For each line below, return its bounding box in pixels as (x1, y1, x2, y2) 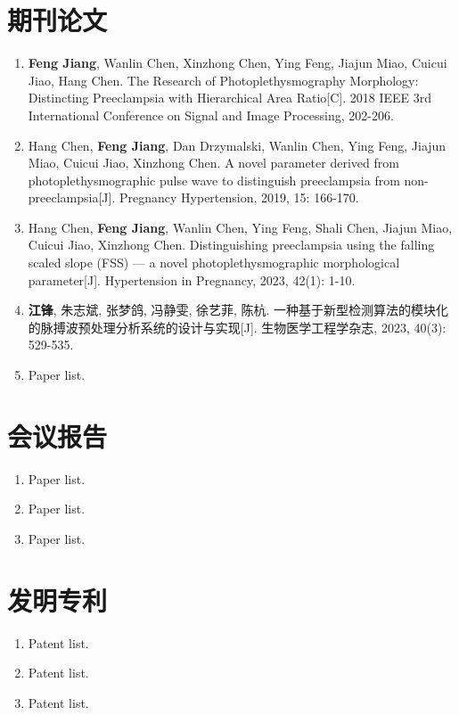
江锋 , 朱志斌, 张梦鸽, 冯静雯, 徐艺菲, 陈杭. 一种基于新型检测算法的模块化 (28, 300, 449, 319)
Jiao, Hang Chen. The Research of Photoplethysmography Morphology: (28, 70, 419, 89)
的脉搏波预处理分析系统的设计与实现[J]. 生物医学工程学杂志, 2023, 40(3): (28, 317, 447, 336)
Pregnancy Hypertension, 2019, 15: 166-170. (119, 188, 359, 207)
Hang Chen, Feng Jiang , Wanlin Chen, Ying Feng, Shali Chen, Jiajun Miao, (28, 218, 453, 236)
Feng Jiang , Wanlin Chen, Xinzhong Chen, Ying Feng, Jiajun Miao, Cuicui (28, 53, 447, 72)
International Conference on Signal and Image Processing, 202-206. (28, 105, 394, 124)
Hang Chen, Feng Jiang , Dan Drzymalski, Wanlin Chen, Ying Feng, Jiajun (28, 136, 447, 154)
